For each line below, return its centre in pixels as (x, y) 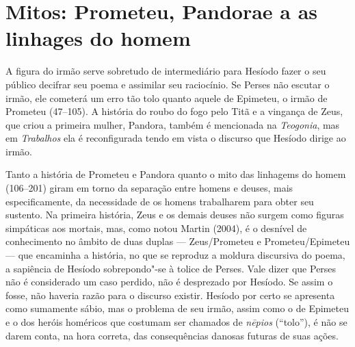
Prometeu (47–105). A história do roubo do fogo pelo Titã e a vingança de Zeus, (174, 111)
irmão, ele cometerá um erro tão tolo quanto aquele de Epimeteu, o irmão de (167, 98)
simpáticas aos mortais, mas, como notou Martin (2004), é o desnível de (156, 228)
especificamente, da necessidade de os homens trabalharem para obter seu (160, 201)
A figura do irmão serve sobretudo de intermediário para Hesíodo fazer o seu (166, 71)
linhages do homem (98, 38)
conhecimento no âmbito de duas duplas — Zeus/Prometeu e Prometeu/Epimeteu (178, 241)
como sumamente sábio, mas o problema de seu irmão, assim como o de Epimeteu (177, 308)
